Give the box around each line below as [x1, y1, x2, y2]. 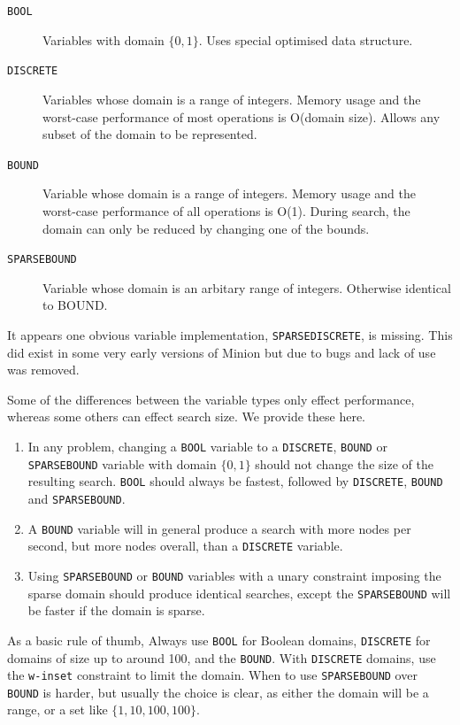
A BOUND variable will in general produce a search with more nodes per [27, 519, 411, 537]
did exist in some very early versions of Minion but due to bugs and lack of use [7, 343, 436, 361]
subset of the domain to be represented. [42, 125, 257, 143]
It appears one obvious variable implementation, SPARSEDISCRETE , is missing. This [7, 325, 453, 343]
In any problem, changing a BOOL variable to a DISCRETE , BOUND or [27, 437, 387, 455]
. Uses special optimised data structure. [198, 30, 413, 49]
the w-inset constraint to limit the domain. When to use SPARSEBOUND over [7, 666, 418, 684]
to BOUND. [42, 296, 108, 314]
